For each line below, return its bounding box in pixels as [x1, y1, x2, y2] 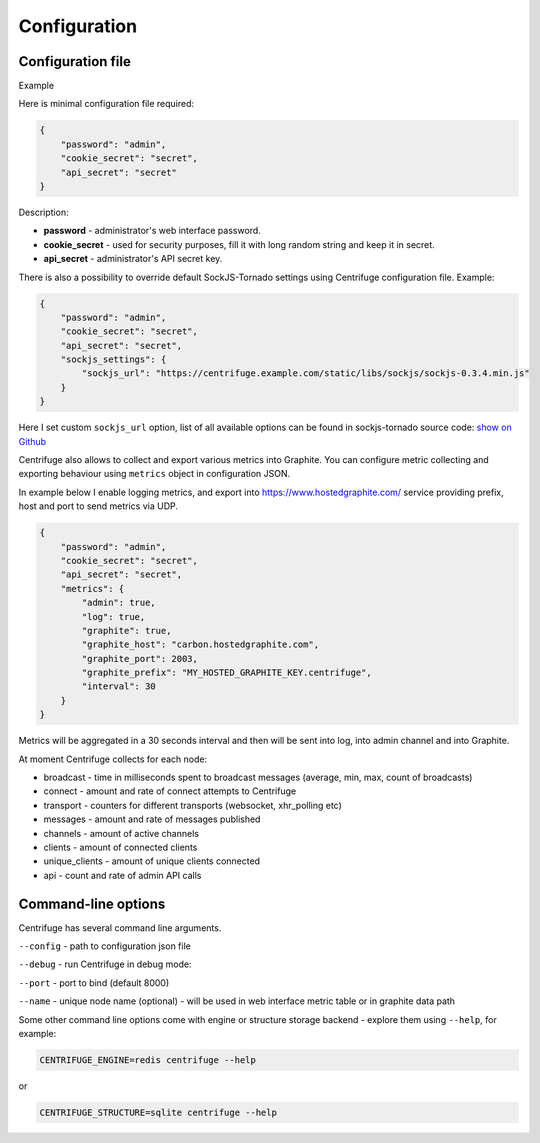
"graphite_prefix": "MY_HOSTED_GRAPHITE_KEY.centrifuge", [81, 667, 372, 679]
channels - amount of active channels [43, 827, 200, 839]
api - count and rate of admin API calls [43, 869, 202, 881]
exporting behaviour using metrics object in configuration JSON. [18, 468, 291, 480]
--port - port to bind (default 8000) [18, 976, 170, 989]
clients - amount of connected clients [43, 841, 198, 853]
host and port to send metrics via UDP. [18, 500, 179, 512]
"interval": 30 [81, 681, 157, 692]
